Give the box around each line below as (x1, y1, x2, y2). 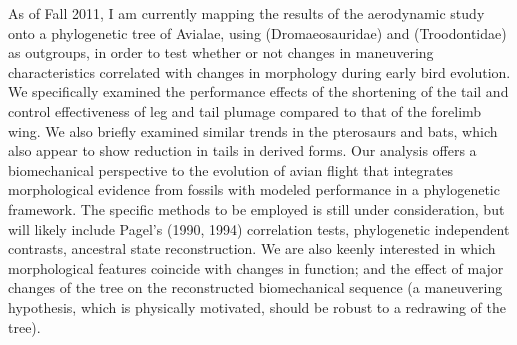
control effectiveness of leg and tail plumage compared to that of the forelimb (8, 100, 482, 121)
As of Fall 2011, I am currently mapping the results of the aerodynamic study (8, 3, 485, 23)
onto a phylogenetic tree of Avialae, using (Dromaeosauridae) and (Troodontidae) (8, 22, 507, 43)
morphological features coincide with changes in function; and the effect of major (8, 257, 504, 278)
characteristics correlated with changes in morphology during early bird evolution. (8, 61, 511, 82)
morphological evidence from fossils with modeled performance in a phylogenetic (8, 179, 500, 200)
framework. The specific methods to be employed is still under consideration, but (8, 198, 505, 219)
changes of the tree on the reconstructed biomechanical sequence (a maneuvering (8, 277, 503, 298)
